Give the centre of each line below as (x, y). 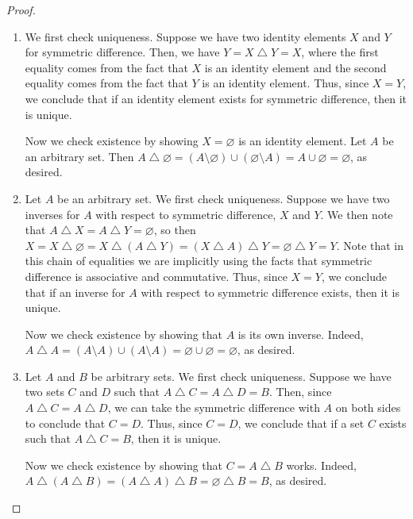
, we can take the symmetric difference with (214, 408)
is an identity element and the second (295, 67)
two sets (44, 392)
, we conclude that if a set (301, 423)
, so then (175, 230)
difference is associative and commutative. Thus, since (156, 276)
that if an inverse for (75, 292)
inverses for (52, 214)
